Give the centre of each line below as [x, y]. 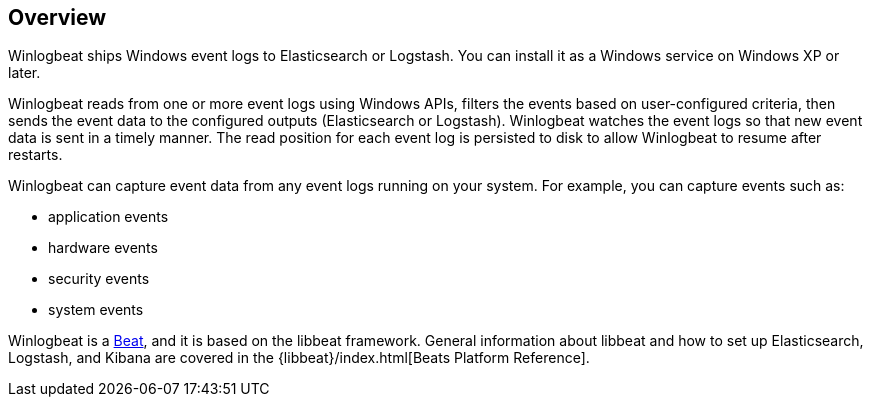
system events [96, 310]
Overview [57, 17]
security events [99, 279]
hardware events [103, 248]
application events [108, 217]
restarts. [35, 155]
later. [24, 73]
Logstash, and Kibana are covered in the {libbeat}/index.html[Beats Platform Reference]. [299, 358]
